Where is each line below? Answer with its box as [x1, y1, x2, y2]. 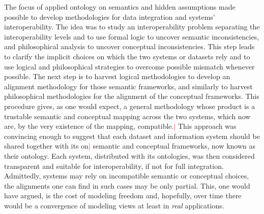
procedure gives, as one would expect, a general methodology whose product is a [4, 100, 255, 111]
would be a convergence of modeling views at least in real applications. [4, 200, 224, 210]
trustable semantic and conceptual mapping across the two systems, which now [4, 111, 251, 121]
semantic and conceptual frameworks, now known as [93, 140, 256, 151]
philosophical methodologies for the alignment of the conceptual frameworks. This [4, 91, 259, 101]
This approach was [178, 121, 237, 131]
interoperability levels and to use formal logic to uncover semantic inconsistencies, [4, 31, 259, 42]
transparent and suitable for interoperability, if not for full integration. [4, 160, 224, 171]
